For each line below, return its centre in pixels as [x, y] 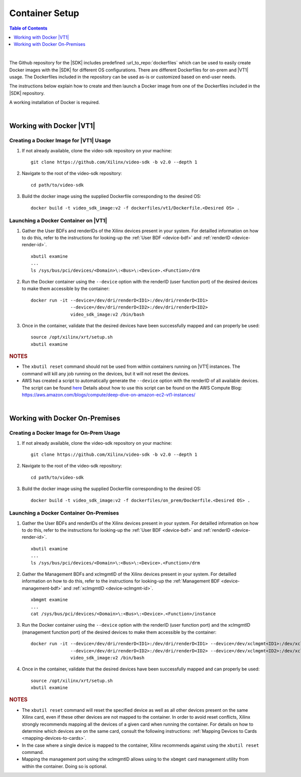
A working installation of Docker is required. [55, 103]
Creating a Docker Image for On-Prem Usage [65, 433]
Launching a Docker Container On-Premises [64, 513]
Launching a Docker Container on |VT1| [58, 221]
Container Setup [44, 13]
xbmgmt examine [49, 600]
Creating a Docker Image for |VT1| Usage [60, 141]
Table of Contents [28, 28]
